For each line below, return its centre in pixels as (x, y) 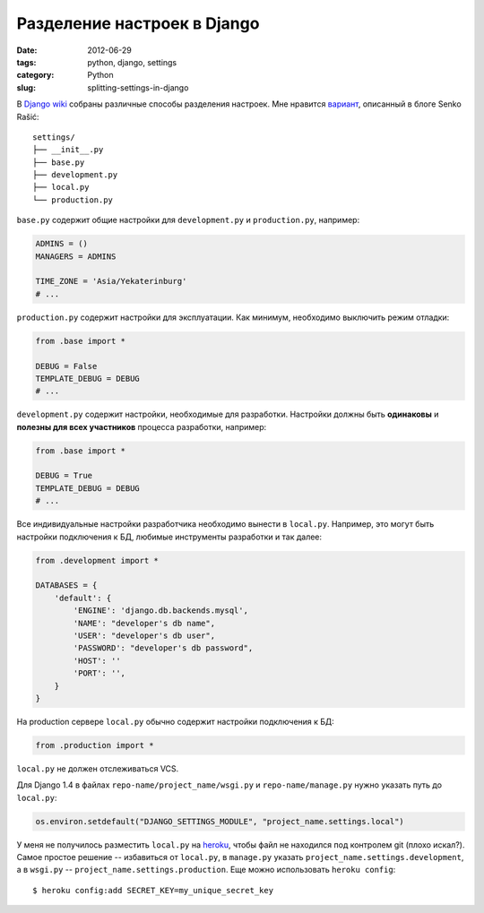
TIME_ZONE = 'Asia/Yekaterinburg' (111, 281)
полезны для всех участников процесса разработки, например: (142, 426)
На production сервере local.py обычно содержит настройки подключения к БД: (176, 721)
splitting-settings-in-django (138, 87)
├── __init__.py (68, 150)
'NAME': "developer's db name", (144, 623)
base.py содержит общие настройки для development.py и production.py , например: (188, 220)
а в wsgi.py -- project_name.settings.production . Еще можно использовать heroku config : (206, 870)
